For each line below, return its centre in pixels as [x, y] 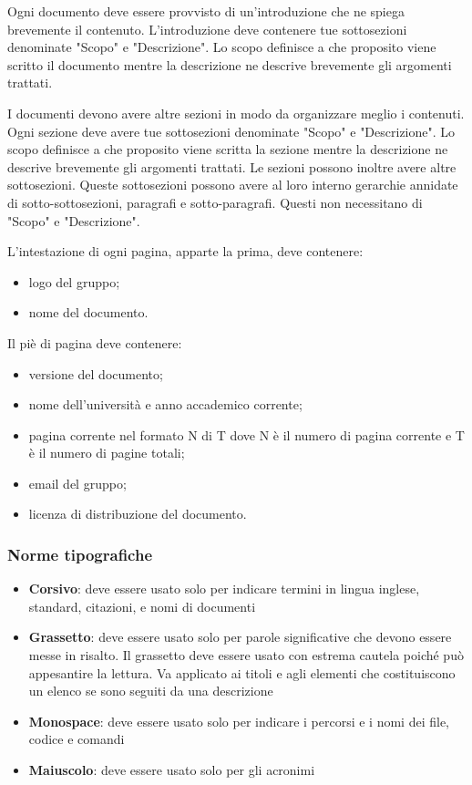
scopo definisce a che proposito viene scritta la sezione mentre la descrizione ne [228, 149]
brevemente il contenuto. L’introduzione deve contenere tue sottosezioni [207, 29]
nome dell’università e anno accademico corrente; [165, 404]
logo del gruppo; [74, 281]
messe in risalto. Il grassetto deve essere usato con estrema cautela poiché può [246, 655]
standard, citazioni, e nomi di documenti [142, 606]
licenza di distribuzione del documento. [138, 514]
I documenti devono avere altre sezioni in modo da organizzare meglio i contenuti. [236, 113]
